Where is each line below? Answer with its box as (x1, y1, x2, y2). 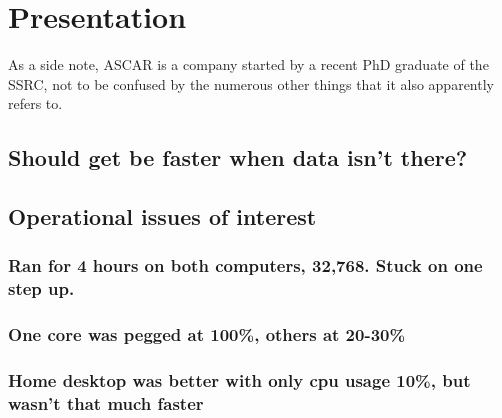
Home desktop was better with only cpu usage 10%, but (8, 368, 471, 392)
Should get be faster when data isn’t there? (8, 142, 468, 173)
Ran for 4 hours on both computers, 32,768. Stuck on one (8, 253, 483, 278)
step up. (8, 276, 75, 301)
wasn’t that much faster (8, 390, 204, 415)
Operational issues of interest (8, 201, 317, 232)
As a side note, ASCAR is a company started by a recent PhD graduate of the (8, 54, 489, 75)
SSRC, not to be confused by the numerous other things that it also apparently (8, 73, 494, 94)
